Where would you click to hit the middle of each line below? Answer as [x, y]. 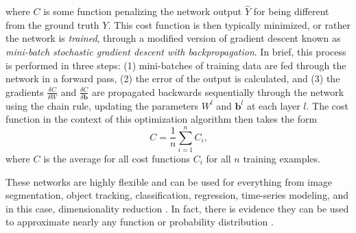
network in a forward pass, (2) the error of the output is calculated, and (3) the [173, 78]
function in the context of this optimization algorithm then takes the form [162, 119]
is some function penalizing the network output [143, 11]
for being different [291, 11]
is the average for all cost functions [117, 158]
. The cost [328, 105]
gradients [25, 91]
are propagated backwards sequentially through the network [218, 91]
